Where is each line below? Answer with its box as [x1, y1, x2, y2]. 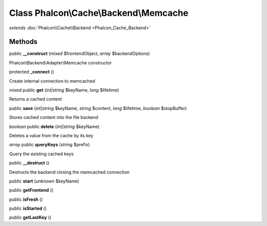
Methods [9, 38, 38, 46]
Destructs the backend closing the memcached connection [9, 169, 130, 175]
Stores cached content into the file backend [9, 114, 98, 120]
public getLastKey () [9, 215, 51, 221]
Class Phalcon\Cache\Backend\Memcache [9, 7, 189, 18]
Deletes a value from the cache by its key [9, 132, 93, 138]
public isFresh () [9, 196, 43, 202]
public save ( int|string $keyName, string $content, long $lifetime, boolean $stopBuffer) [9, 105, 187, 111]
